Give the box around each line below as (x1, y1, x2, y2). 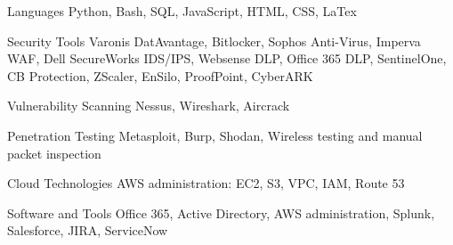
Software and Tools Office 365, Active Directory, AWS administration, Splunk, (7, 203, 435, 222)
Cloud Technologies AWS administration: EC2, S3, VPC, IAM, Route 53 (7, 174, 405, 192)
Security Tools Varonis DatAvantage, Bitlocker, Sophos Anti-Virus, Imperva (7, 31, 421, 50)
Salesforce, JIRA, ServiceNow (7, 221, 168, 240)
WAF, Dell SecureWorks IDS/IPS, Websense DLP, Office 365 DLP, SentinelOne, (7, 49, 447, 68)
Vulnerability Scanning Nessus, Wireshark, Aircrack (7, 96, 290, 115)
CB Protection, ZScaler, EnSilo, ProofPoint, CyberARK (7, 66, 313, 85)
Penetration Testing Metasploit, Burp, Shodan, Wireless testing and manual (7, 126, 423, 144)
